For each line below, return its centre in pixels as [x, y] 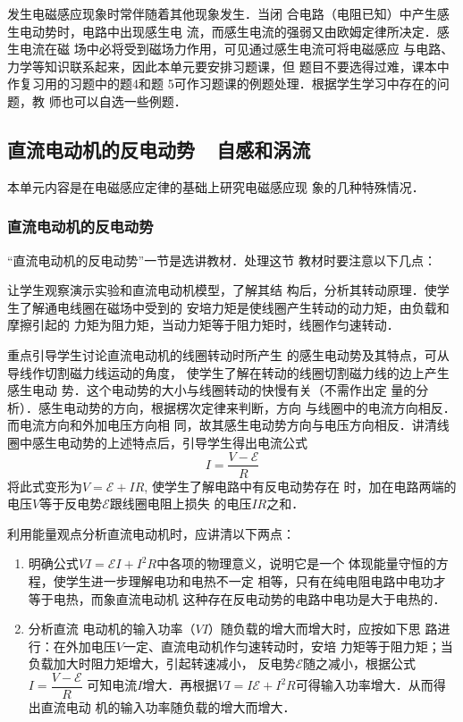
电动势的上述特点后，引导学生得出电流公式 [182, 442]
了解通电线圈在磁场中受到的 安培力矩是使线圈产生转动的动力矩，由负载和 [234, 307]
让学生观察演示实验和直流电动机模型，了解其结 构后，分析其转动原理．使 [222, 290]
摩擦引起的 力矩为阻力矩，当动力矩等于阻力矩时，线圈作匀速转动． [203, 325]
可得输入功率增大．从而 [364, 685]
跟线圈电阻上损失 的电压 [181, 504]
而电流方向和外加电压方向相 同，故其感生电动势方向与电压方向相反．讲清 [222, 425]
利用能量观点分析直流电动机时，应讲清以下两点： [151, 533]
